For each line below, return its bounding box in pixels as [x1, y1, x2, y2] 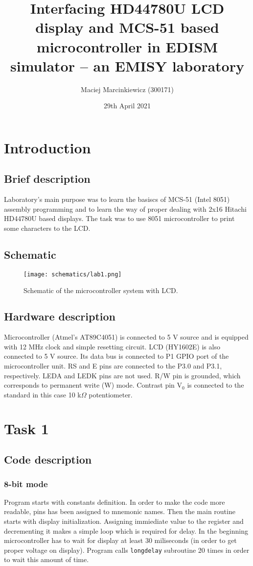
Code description [4, 452, 92, 467]
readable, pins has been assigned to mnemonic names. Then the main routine [4, 506, 235, 517]
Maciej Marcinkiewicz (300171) [81, 84, 174, 94]
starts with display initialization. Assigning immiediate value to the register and [4, 516, 244, 526]
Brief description [4, 171, 91, 186]
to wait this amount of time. [4, 554, 89, 565]
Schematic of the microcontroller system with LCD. [23, 285, 178, 295]
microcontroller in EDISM [36, 36, 218, 56]
